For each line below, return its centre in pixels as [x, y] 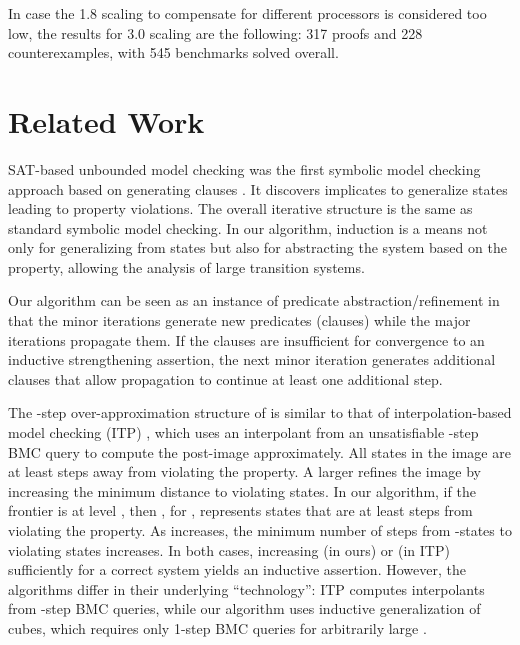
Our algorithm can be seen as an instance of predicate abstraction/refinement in [254, 300]
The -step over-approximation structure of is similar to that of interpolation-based [260, 412]
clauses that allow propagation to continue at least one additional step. [225, 378]
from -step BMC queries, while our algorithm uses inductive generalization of [244, 608]
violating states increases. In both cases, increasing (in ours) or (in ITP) [229, 549]
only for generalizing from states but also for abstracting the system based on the [257, 247]
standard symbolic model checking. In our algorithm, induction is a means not [248, 227]
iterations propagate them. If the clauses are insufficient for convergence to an [246, 339]
